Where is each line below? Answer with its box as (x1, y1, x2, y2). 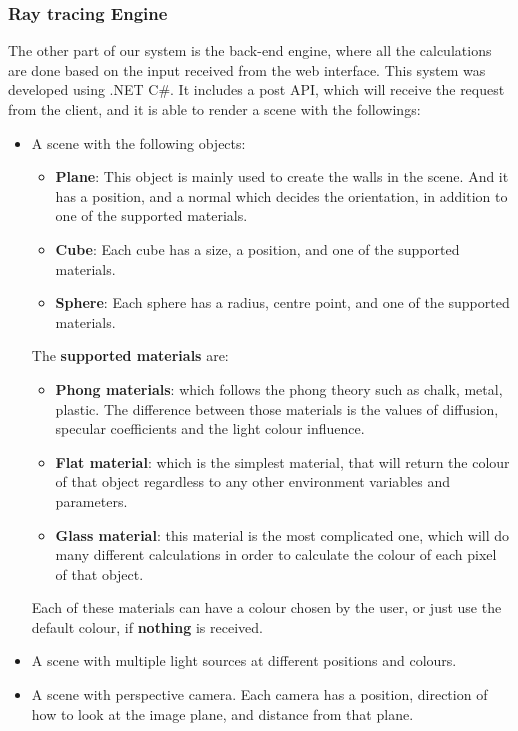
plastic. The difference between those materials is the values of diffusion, (55, 398, 499, 419)
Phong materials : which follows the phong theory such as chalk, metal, (55, 378, 503, 399)
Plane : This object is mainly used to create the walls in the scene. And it (55, 166, 509, 187)
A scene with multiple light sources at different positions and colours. (31, 650, 457, 671)
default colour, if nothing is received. (31, 616, 263, 637)
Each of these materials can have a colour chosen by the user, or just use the (31, 597, 502, 618)
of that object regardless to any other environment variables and (55, 471, 450, 492)
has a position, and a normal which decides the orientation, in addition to (55, 185, 508, 206)
